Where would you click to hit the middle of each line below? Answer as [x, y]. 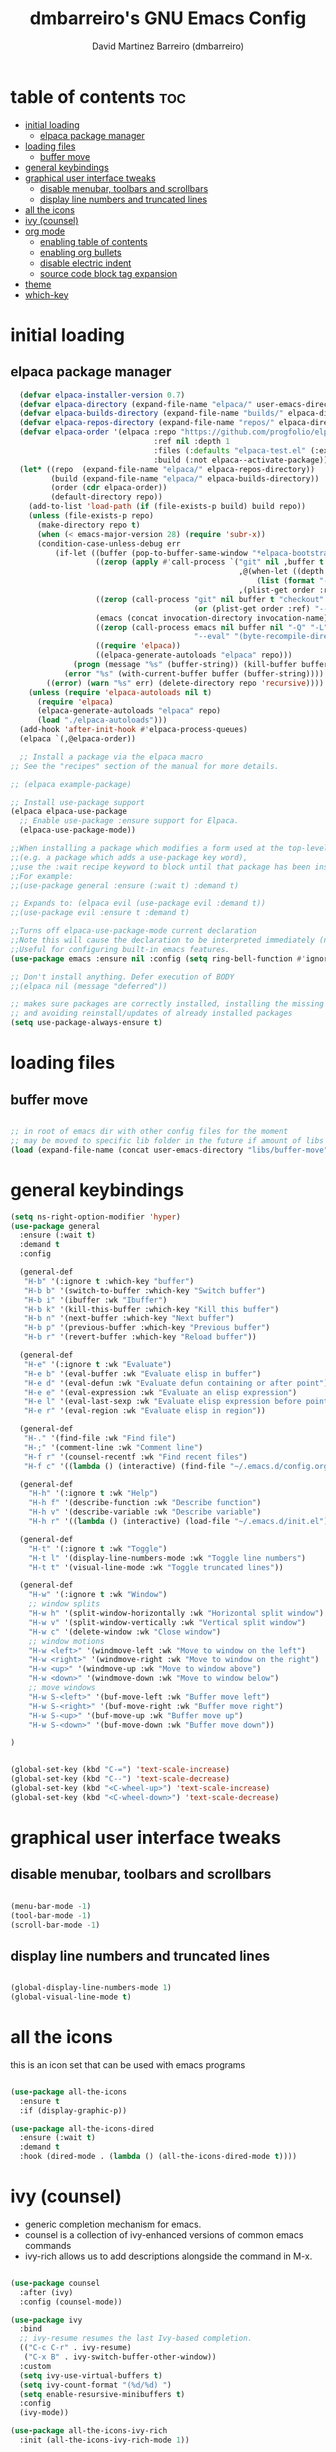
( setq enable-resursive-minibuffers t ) [102, 2394]
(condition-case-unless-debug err [109, 543]
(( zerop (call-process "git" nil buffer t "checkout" [210, 599]
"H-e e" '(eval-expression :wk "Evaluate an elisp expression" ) [160, 1392]
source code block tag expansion [108, 273]
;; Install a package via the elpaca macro [111, 757]
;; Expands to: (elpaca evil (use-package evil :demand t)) [138, 903]
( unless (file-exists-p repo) [91, 516]
